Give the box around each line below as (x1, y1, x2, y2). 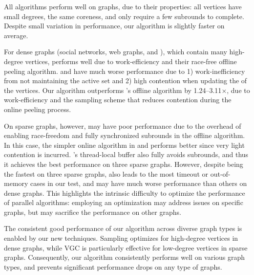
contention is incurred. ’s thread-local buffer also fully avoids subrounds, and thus (4, 149, 249, 160)
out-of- (210, 168, 231, 179)
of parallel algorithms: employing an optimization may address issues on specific (4, 197, 243, 207)
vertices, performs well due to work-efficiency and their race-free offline (25, 56, 237, 66)
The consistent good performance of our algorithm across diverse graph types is (4, 223, 242, 233)
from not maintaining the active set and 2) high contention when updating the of (4, 75, 247, 86)
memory (4, 178, 28, 188)
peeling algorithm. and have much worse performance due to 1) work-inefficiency (4, 66, 245, 76)
